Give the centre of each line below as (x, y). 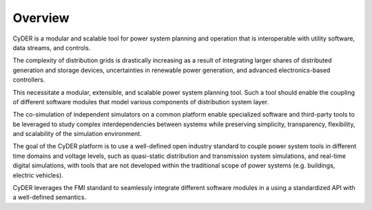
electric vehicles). (38, 175)
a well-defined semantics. (49, 197)
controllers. (29, 80)
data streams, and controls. (52, 47)
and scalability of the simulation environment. (77, 134)
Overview (41, 18)
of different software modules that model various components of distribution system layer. (141, 102)
